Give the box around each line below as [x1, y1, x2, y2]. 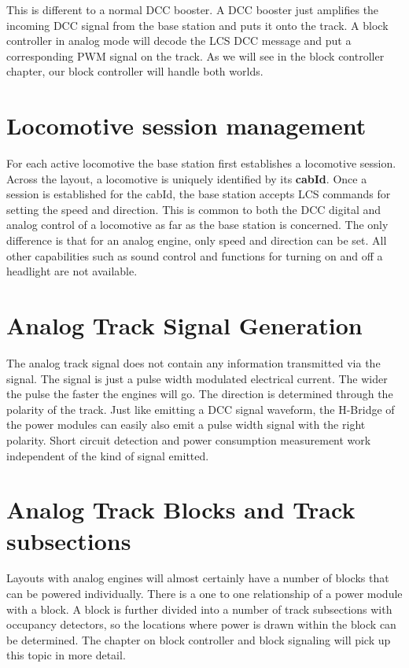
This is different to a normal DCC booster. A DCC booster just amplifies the [6, 2, 379, 17]
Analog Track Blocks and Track [6, 493, 356, 526]
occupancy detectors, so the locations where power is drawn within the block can [6, 616, 396, 633]
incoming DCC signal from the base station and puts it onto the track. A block [6, 17, 389, 33]
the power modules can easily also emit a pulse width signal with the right [6, 416, 366, 433]
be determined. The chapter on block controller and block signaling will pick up [6, 631, 391, 648]
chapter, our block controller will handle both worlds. [6, 63, 263, 79]
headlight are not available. [6, 263, 138, 279]
